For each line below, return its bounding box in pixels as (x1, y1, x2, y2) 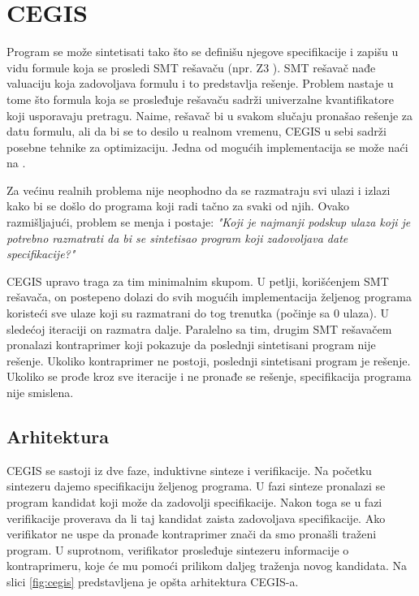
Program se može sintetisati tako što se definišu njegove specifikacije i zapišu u (6, 43, 399, 60)
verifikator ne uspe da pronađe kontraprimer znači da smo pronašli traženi (6, 525, 377, 542)
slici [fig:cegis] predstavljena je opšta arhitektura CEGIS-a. (6, 572, 299, 590)
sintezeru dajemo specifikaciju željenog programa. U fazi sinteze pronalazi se (6, 477, 386, 495)
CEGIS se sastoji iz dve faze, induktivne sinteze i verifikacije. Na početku (6, 461, 372, 478)
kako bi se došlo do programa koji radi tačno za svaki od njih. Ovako (6, 197, 349, 214)
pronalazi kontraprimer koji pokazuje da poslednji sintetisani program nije (6, 336, 376, 353)
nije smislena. (6, 384, 74, 400)
